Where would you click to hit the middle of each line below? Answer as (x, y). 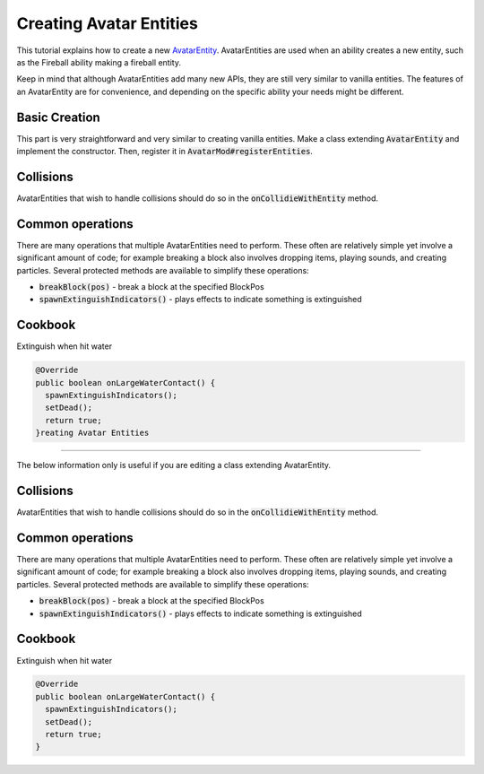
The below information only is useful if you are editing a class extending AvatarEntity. (174, 465)
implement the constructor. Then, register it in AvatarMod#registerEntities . (165, 152)
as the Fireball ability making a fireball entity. (99, 62)
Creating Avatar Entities (108, 23)
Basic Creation (58, 117)
